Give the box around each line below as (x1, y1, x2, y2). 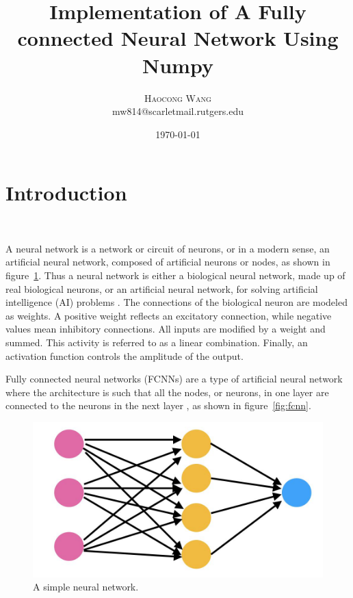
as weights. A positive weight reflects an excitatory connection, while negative (5, 308, 332, 322)
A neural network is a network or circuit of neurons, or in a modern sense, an (5, 241, 330, 255)
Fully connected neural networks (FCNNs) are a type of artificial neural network (5, 372, 343, 386)
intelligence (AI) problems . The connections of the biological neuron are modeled (5, 295, 348, 309)
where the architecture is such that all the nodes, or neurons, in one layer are (5, 385, 329, 399)
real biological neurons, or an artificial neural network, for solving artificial (5, 281, 318, 296)
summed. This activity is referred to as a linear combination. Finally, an (5, 335, 308, 349)
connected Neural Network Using (17, 24, 339, 52)
